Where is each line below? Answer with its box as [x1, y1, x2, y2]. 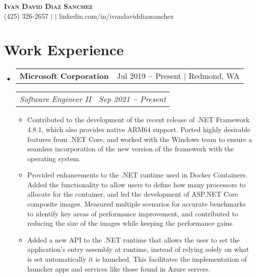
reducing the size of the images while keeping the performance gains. [27, 218, 234, 228]
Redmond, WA [189, 70, 240, 82]
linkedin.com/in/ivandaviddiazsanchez [59, 10, 174, 21]
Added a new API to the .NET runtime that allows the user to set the [27, 234, 240, 244]
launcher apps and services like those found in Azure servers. [27, 263, 211, 274]
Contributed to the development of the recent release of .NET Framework [27, 114, 250, 125]
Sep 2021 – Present [98, 93, 166, 105]
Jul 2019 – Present [116, 70, 182, 82]
